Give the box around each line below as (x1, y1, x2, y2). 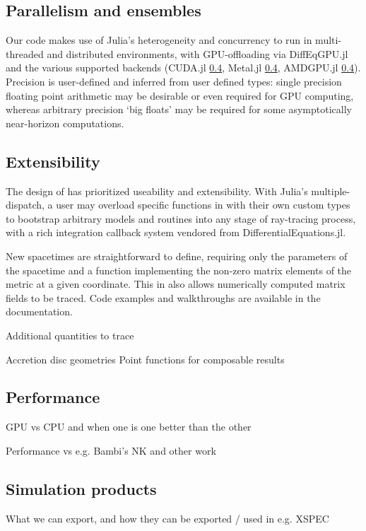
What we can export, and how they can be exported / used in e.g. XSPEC (6, 510, 329, 525)
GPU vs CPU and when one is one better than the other (6, 419, 252, 434)
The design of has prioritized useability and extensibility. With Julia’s (6, 183, 308, 198)
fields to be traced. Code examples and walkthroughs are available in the (6, 290, 321, 305)
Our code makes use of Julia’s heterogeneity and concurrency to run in (6, 33, 312, 47)
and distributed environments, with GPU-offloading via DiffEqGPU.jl (47, 46, 348, 61)
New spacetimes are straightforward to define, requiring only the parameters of (6, 248, 348, 263)
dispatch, (6, 197, 45, 212)
